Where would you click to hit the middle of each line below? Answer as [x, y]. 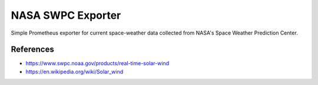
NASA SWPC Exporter [66, 15]
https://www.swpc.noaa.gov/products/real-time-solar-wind [97, 63]
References [32, 50]
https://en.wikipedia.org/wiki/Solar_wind [74, 72]
